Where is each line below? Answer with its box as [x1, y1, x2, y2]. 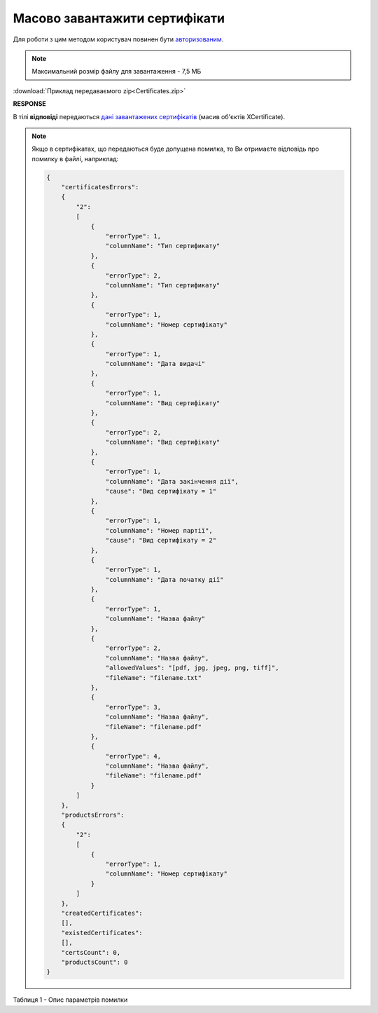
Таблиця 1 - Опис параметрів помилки [13, 995, 128, 1004]
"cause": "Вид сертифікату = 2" [105, 536, 217, 545]
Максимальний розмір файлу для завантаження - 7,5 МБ [31, 67, 202, 76]
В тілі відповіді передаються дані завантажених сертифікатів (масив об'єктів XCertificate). [13, 112, 286, 121]
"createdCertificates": [61, 909, 143, 917]
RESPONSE [13, 100, 47, 108]
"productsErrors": [61, 811, 125, 820]
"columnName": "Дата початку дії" [105, 576, 224, 583]
